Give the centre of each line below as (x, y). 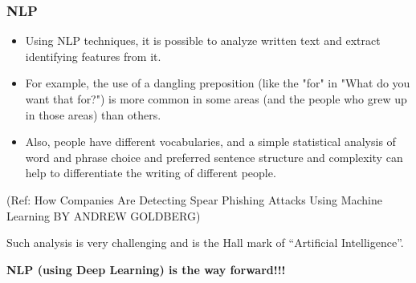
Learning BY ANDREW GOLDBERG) (104, 215)
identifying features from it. (93, 56)
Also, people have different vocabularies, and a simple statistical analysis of (210, 141)
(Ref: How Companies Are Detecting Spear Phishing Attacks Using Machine (195, 199)
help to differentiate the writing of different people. (151, 173)
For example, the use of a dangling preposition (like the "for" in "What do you (218, 83)
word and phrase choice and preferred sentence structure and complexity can (214, 157)
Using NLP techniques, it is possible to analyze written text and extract (203, 40)
